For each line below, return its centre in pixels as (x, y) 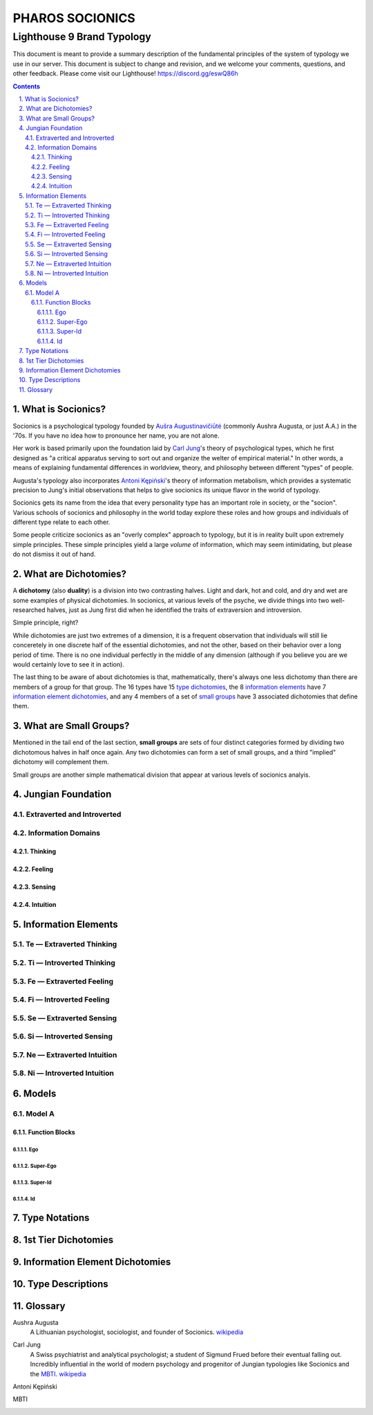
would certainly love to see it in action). (68, 664)
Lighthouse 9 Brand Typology (82, 37)
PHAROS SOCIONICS (74, 18)
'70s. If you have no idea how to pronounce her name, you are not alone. (116, 435)
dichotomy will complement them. (61, 762)
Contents (27, 86)
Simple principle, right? (46, 622)
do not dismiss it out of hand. (54, 555)
